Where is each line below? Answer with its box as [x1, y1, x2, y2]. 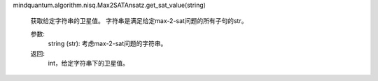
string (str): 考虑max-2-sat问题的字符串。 [48, 39, 167, 48]
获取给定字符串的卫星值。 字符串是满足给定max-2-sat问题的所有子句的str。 [30, 17, 248, 25]
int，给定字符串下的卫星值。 [48, 59, 129, 67]
